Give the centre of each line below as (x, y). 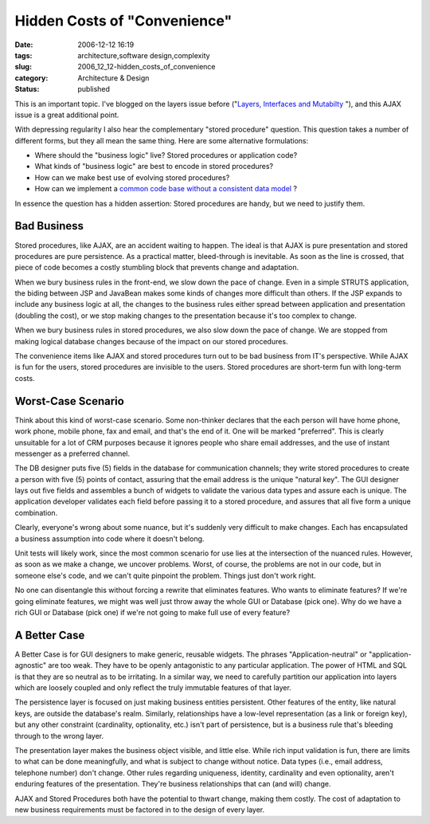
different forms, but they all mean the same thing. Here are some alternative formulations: (162, 140)
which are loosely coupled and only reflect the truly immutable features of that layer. (153, 688)
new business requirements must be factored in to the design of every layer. (140, 810)
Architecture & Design (113, 78)
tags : (23, 55)
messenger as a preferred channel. (72, 453)
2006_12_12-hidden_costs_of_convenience (147, 67)
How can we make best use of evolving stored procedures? (132, 177)
